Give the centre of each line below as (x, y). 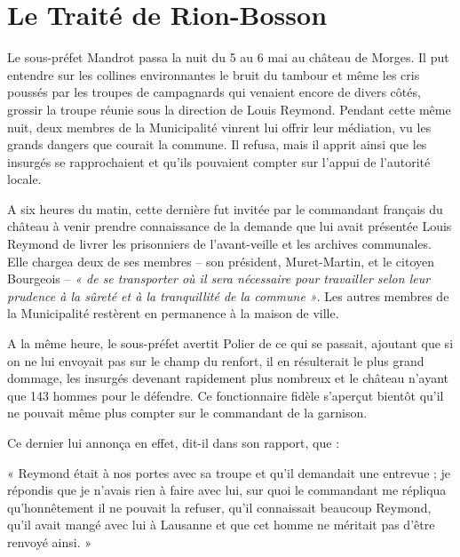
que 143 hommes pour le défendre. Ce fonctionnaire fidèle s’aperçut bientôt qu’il (226, 395)
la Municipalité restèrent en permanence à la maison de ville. (173, 313)
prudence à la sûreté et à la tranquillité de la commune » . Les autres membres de (228, 295)
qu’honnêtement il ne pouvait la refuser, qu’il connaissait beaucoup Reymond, (219, 507)
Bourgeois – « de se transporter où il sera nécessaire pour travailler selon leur (219, 278)
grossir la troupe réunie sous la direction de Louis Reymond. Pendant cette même (229, 109)
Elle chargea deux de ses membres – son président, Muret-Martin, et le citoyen (221, 261)
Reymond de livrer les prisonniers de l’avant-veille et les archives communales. (219, 244)
